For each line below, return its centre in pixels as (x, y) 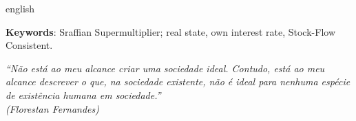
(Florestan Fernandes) (52, 108)
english (20, 8)
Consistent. (29, 45)
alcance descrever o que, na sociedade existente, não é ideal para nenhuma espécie (178, 81)
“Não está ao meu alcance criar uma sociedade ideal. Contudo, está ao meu (165, 68)
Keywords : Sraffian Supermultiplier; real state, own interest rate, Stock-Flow (170, 31)
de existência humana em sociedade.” (83, 95)
